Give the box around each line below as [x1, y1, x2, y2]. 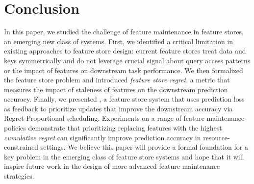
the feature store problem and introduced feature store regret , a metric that [4, 75, 230, 85]
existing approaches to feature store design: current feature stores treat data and [4, 46, 246, 56]
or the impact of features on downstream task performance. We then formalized [4, 65, 243, 75]
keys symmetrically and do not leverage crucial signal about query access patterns [4, 55, 251, 65]
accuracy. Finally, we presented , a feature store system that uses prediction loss [4, 94, 245, 104]
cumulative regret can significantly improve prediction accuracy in [4, 132, 201, 142]
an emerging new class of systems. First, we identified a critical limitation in [4, 36, 233, 46]
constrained [4, 142, 39, 152]
